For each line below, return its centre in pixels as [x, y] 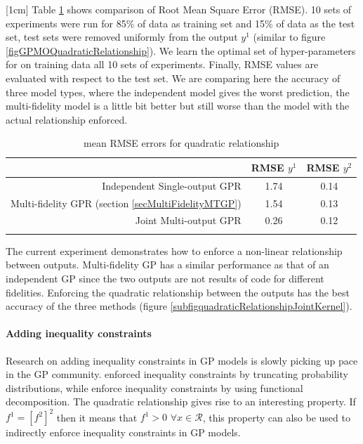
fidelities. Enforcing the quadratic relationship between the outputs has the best [178, 292]
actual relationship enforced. [67, 119]
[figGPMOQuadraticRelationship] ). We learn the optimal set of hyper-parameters [181, 50]
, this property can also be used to [276, 417]
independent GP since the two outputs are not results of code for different [165, 278]
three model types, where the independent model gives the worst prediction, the [178, 92]
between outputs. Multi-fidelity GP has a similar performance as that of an [167, 265]
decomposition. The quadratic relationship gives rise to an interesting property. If [181, 401]
